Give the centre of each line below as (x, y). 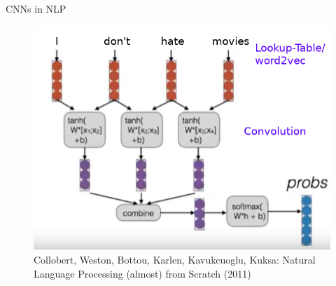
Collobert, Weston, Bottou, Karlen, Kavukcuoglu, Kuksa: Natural (175, 260)
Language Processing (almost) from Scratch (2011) (142, 273)
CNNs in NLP (36, 8)
